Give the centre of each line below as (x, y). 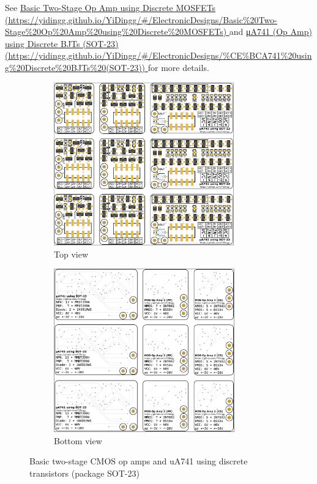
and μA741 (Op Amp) (270, 32)
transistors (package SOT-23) (84, 473)
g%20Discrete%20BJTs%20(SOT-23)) (75, 67)
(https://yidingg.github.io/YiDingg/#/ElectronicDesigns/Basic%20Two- (141, 19)
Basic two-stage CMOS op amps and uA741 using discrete (139, 461)
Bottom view (78, 440)
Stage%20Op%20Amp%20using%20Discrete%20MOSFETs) (116, 32)
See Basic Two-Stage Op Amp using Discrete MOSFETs (110, 7)
